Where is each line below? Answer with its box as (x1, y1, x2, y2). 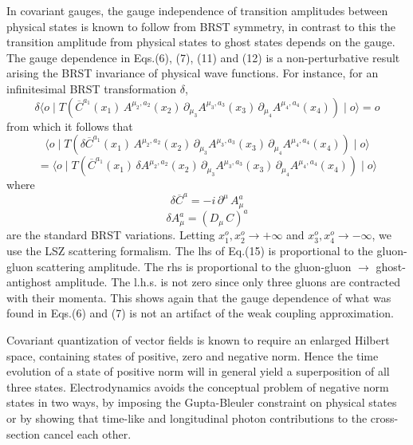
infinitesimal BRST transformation (6, 80, 176, 96)
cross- (370, 409, 399, 426)
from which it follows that (6, 117, 133, 134)
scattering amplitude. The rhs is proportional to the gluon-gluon (37, 258, 352, 274)
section (6, 425, 41, 442)
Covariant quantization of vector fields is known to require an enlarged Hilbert (6, 331, 390, 348)
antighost (6, 274, 52, 290)
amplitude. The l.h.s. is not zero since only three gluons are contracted (55, 274, 401, 290)
